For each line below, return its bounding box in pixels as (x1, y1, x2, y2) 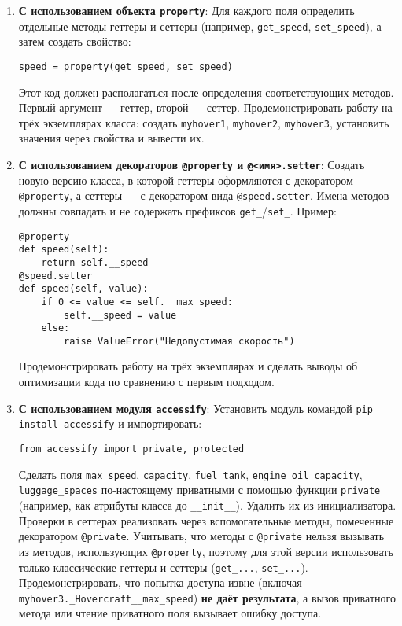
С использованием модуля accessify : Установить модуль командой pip (18, 400, 373, 416)
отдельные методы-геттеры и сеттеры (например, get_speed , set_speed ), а (18, 17, 382, 34)
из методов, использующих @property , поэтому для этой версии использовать (18, 543, 393, 559)
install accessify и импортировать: (18, 415, 202, 432)
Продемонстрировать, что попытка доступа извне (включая (18, 574, 302, 591)
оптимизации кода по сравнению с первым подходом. (18, 374, 275, 390)
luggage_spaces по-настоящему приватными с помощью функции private (18, 481, 381, 498)
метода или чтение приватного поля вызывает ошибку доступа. (18, 605, 322, 621)
